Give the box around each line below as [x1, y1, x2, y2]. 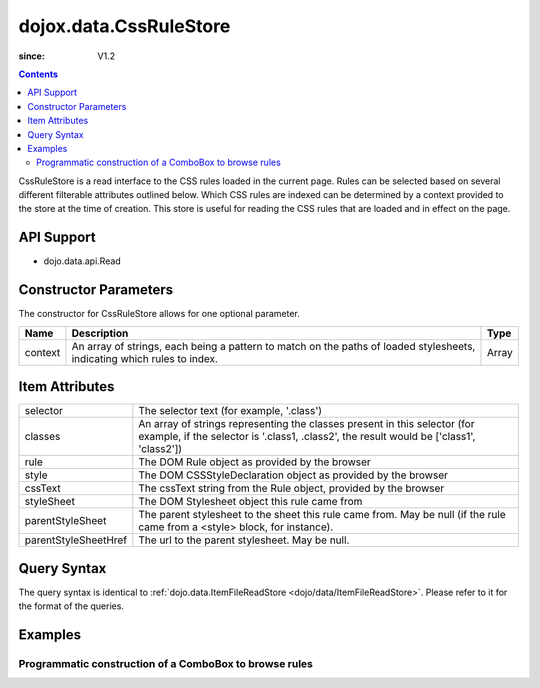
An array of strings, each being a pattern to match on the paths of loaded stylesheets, [71, 339, 476, 353]
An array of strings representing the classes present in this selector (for [138, 417, 475, 431]
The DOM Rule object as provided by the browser [138, 455, 372, 469]
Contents [18, 68, 59, 80]
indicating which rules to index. [71, 351, 219, 365]
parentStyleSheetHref [24, 533, 128, 547]
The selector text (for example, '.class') [138, 404, 323, 418]
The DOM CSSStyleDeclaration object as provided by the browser [138, 468, 449, 482]
